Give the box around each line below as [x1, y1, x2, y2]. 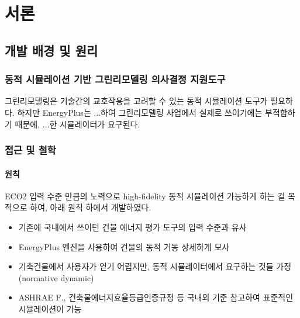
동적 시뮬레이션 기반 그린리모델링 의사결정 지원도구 [5, 72, 226, 87]
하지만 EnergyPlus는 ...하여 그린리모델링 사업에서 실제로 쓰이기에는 [17, 106, 263, 118]
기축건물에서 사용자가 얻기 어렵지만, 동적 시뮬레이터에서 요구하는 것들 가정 [18, 260, 292, 272]
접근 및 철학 [5, 143, 56, 157]
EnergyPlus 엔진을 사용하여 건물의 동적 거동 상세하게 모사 [18, 240, 230, 253]
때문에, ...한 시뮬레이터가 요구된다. [15, 117, 140, 130]
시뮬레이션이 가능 [18, 302, 82, 314]
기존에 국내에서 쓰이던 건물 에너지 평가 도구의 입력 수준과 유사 [18, 220, 247, 233]
